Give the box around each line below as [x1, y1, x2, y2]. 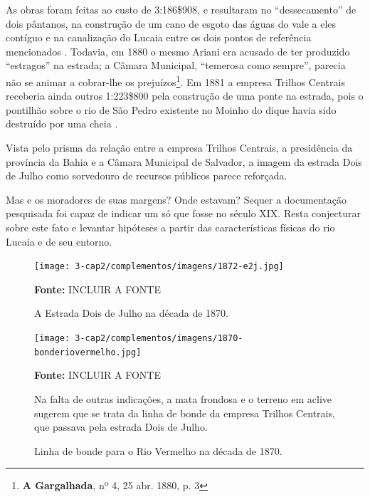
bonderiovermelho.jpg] [34, 347, 142, 357]
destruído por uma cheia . [6, 116, 118, 131]
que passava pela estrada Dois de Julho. [34, 419, 208, 434]
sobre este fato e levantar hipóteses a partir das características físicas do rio [6, 219, 335, 234]
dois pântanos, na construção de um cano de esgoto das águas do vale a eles [6, 16, 337, 31]
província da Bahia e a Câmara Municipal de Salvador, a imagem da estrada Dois [6, 154, 362, 169]
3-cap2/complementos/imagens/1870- [75, 333, 243, 343]
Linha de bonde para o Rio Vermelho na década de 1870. [34, 443, 282, 458]
